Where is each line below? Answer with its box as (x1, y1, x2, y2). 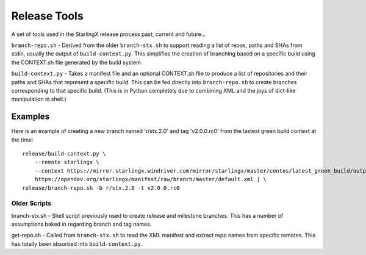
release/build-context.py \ (22, 150, 106, 157)
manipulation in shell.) (11, 95, 66, 103)
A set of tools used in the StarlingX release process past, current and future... (11, 31, 206, 38)
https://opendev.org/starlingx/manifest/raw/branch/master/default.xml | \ (34, 176, 267, 183)
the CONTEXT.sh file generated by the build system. (11, 59, 143, 66)
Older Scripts (11, 199, 52, 207)
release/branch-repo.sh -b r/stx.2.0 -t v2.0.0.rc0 (22, 184, 180, 192)
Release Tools (11, 9, 84, 23)
